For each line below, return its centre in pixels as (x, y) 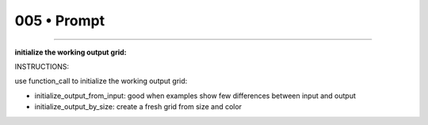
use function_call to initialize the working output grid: (101, 81)
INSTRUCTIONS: (42, 66)
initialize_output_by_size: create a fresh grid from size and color (138, 107)
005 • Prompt (60, 21)
